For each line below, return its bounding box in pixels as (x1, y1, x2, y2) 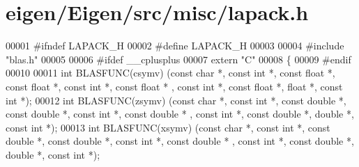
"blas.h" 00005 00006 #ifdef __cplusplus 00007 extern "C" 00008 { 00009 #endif (6, 51, 351, 66)
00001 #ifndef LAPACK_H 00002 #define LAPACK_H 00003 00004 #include (6, 38, 344, 53)
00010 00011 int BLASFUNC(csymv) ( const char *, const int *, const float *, (6, 65, 335, 80)
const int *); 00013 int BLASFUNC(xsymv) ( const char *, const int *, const (6, 120, 330, 134)
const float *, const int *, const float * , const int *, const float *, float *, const (6, 79, 343, 93)
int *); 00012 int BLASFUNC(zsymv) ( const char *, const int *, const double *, (6, 93, 346, 107)
